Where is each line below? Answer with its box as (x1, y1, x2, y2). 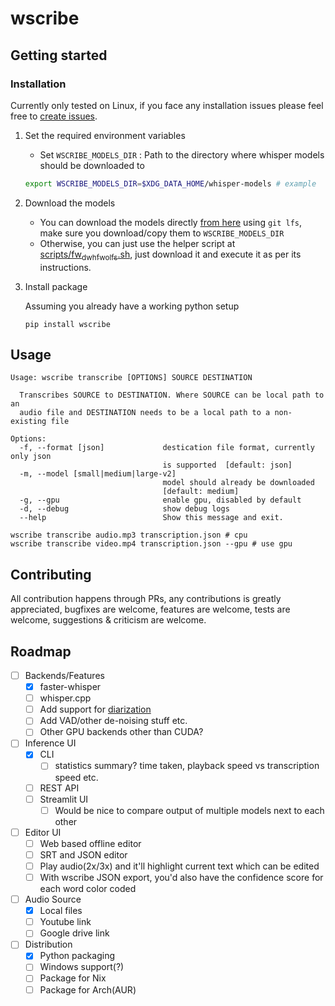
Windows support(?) (39, 961, 125, 973)
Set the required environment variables (24, 129, 186, 141)
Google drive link (39, 927, 110, 939)
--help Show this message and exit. (19, 513, 284, 523)
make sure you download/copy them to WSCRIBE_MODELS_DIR (39, 227, 285, 239)
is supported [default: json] (162, 460, 293, 471)
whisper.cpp (39, 692, 92, 704)
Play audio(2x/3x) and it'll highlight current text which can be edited (39, 860, 320, 872)
